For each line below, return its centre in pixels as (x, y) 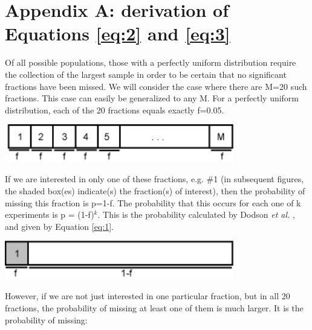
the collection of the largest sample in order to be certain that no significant (146, 74)
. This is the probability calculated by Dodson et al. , (196, 214)
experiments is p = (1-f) (50, 214)
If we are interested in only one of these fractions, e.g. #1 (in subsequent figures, (154, 179)
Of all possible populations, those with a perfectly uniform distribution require (151, 62)
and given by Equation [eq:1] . (59, 226)
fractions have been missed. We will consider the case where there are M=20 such (156, 86)
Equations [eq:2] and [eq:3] (118, 33)
